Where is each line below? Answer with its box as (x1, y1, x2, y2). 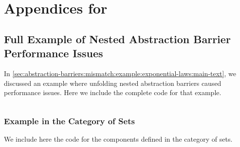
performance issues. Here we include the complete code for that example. (4, 87, 222, 98)
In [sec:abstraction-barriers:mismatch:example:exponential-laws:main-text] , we (4, 68, 236, 78)
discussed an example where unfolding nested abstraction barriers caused (4, 78, 222, 88)
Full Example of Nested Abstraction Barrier (4, 31, 231, 46)
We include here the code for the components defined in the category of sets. (4, 133, 233, 144)
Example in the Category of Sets (4, 114, 135, 127)
